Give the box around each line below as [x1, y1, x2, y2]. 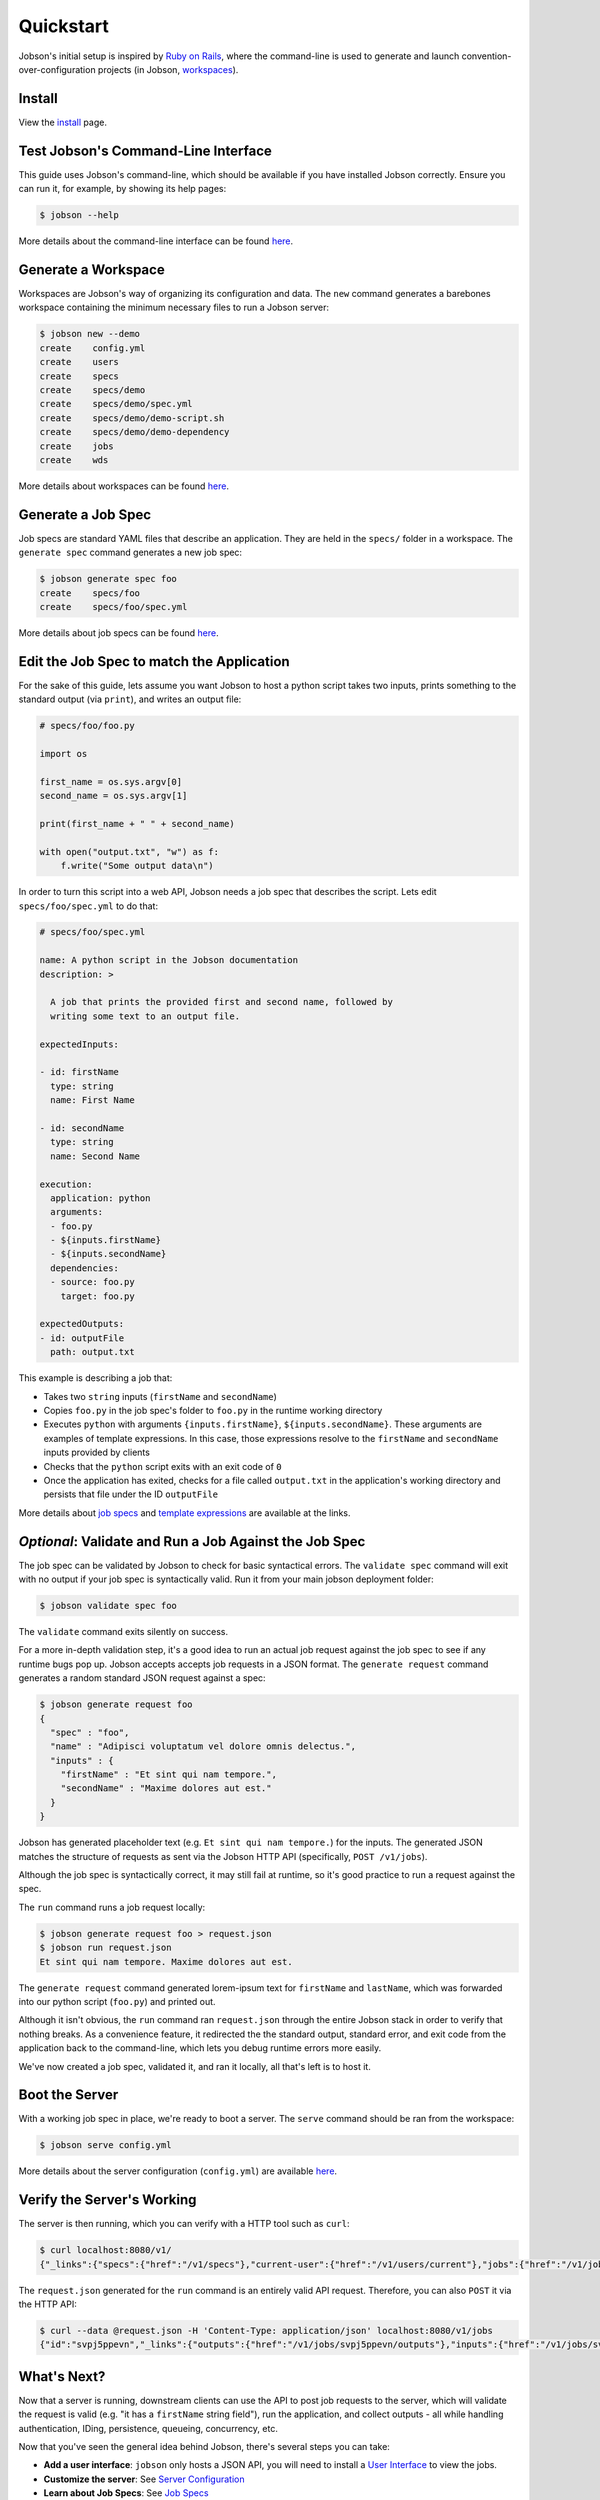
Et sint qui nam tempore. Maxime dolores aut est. [39, 1956, 294, 1967]
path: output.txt [50, 1346, 135, 1358]
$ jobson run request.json [39, 1942, 172, 1954]
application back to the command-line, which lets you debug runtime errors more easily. [18, 2042, 382, 2054]
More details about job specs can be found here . [18, 626, 219, 639]
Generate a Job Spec [18, 506, 152, 523]
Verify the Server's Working [18, 2191, 197, 2209]
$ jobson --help [39, 210, 120, 221]
